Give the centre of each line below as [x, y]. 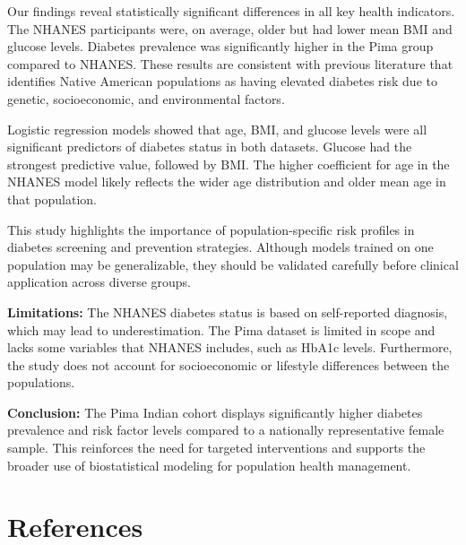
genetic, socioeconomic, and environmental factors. [146, 98]
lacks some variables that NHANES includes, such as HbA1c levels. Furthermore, [230, 347]
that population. [52, 199]
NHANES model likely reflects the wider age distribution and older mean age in [227, 182]
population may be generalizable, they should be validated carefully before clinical [233, 264]
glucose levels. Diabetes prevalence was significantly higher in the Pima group [220, 46]
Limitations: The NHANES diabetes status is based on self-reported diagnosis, [228, 311]
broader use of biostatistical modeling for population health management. [209, 465]
